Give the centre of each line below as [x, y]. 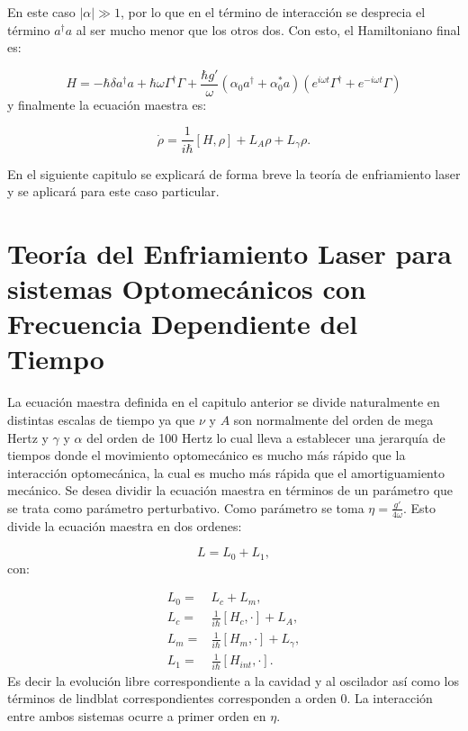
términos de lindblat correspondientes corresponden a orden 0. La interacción [220, 698]
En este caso [41, 12]
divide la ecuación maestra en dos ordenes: [125, 525]
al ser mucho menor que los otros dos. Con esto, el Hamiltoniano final [268, 29]
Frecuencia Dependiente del [183, 324]
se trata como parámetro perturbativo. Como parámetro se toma [186, 507]
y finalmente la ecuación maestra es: [107, 104]
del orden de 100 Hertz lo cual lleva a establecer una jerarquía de [266, 437]
